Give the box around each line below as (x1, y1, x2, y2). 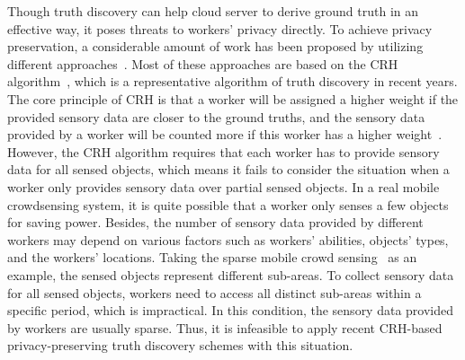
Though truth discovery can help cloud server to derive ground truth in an (7, 2, 419, 20)
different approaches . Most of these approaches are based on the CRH (7, 54, 398, 73)
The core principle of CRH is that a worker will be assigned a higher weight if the (7, 89, 459, 108)
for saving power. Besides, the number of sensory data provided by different (7, 213, 424, 232)
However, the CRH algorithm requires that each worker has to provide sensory (7, 142, 440, 161)
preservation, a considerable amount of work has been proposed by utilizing (7, 37, 424, 56)
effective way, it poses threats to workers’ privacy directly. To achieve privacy (7, 19, 433, 38)
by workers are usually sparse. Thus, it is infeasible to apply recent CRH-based (7, 318, 443, 337)
